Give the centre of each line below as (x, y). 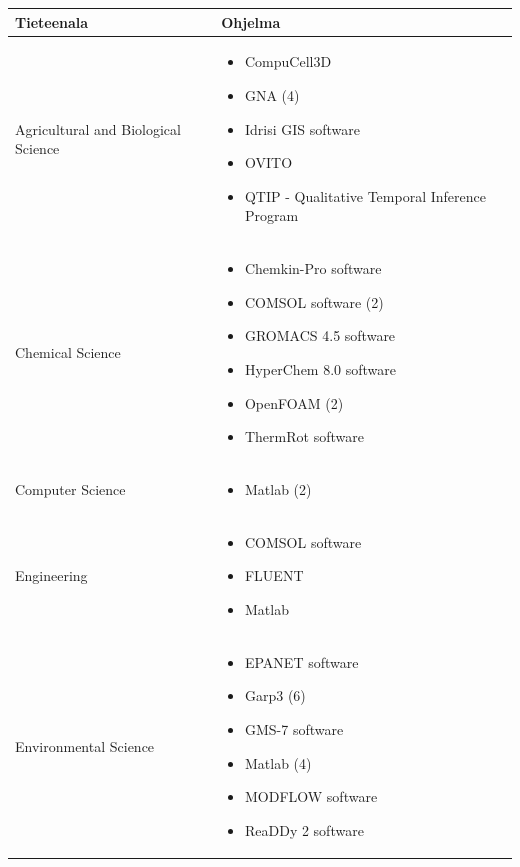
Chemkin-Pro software (313, 268)
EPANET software (301, 661)
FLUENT (274, 575)
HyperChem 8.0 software (320, 368)
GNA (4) (272, 94)
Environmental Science (85, 745)
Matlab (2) (278, 488)
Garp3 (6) (275, 695)
